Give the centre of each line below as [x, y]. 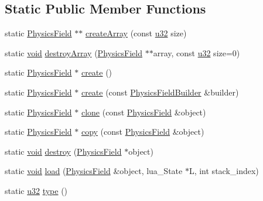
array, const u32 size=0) [197, 52]
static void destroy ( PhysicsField [63, 151]
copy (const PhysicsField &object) [143, 132]
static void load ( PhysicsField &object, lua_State [94, 171]
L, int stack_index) [224, 171]
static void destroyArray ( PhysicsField [74, 52]
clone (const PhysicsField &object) [144, 112]
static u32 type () [36, 190]
